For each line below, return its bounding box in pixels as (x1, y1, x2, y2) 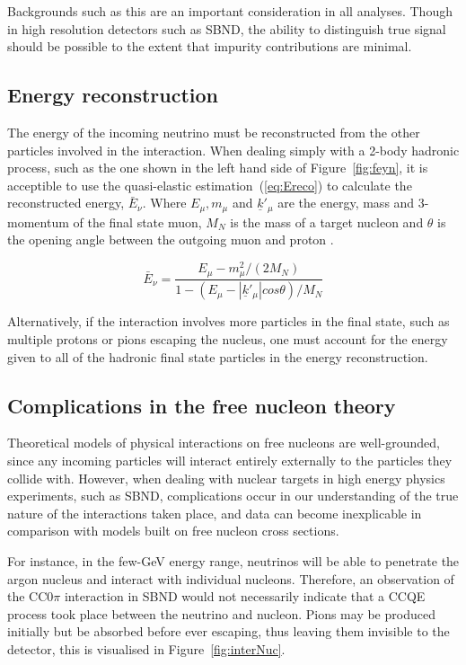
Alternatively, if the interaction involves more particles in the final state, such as (7, 312, 450, 331)
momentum (7, 212, 69, 231)
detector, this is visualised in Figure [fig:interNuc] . (7, 639, 286, 658)
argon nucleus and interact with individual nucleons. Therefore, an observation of (7, 569, 454, 588)
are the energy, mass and (277, 193, 415, 212)
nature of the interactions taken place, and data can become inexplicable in (7, 503, 422, 522)
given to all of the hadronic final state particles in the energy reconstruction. (7, 347, 428, 366)
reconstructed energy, (7, 193, 125, 212)
